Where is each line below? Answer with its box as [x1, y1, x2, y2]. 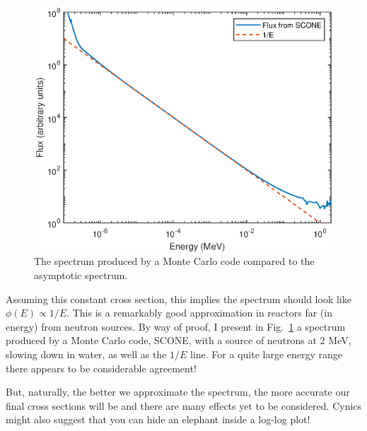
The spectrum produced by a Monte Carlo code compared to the [34, 254, 315, 268]
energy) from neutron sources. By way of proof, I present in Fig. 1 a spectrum [6, 319, 346, 333]
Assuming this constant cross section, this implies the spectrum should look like [6, 291, 351, 306]
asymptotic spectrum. [34, 268, 128, 283]
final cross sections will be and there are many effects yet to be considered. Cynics [6, 398, 362, 413]
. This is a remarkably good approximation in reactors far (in [66, 305, 332, 320]
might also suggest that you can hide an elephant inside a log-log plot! [6, 412, 310, 427]
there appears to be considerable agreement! [6, 360, 197, 375]
